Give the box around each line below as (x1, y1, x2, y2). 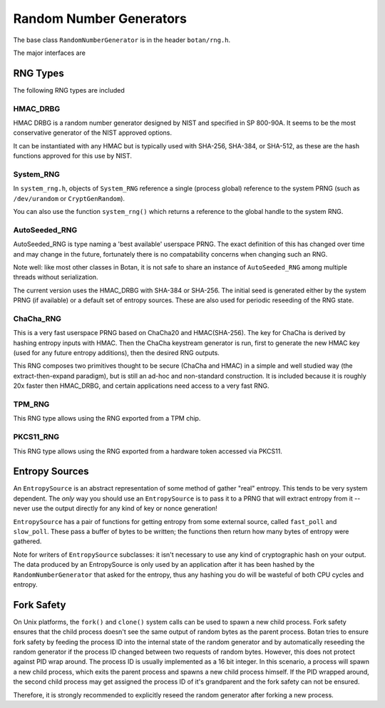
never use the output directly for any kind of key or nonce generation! (13, 504, 217, 513)
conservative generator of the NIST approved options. (13, 128, 173, 137)
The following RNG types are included (13, 86, 125, 94)
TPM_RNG (13, 399, 50, 409)
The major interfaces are (13, 48, 86, 57)
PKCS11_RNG (13, 432, 60, 442)
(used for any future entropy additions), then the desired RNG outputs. (13, 349, 220, 357)
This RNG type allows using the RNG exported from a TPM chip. (13, 414, 201, 423)
